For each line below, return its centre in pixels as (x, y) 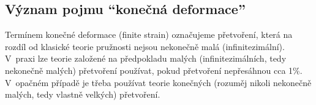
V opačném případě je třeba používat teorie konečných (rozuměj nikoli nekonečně (158, 82)
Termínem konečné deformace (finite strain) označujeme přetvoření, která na (149, 34)
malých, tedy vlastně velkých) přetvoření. (83, 94)
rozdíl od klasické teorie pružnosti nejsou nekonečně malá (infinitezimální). (145, 46)
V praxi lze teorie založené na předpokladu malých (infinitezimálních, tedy (146, 58)
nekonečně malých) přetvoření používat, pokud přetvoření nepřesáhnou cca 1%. (154, 70)
